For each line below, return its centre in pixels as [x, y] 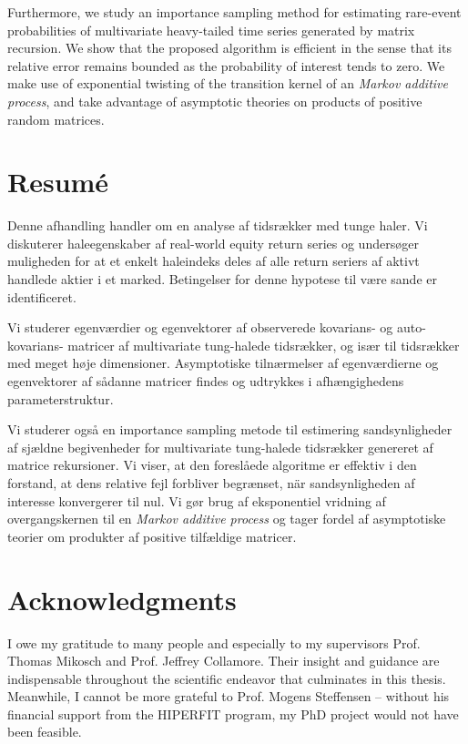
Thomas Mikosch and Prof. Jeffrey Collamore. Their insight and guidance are [224, 661]
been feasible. [45, 732]
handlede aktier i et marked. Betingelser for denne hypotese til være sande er [222, 279]
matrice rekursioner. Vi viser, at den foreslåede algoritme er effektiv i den [212, 465]
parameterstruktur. [61, 398]
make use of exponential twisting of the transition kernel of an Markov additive [228, 83]
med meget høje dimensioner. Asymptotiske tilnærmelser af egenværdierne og [223, 363]
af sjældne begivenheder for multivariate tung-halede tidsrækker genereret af [220, 447]
